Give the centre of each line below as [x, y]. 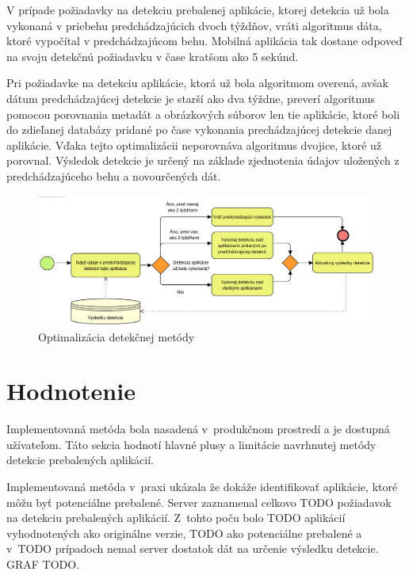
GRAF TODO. [43, 564]
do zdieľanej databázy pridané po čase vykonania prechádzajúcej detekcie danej [199, 129]
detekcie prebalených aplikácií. [80, 460]
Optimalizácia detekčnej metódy [117, 336]
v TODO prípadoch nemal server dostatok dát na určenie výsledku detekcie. [193, 548]
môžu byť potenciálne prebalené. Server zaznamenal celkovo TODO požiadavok [199, 502]
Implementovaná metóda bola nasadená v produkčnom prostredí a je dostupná [198, 429]
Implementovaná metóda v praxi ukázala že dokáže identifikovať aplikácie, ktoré [202, 486]
